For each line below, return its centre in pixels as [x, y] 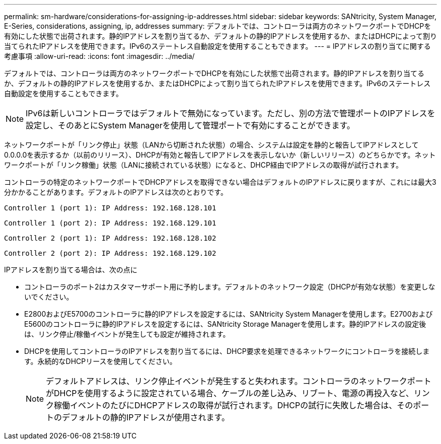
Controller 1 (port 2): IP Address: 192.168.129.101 [110, 223]
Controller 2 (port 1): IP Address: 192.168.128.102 [110, 238]
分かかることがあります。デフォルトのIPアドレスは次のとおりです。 [116, 192]
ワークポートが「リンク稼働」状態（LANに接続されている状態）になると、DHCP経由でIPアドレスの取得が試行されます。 [204, 165]
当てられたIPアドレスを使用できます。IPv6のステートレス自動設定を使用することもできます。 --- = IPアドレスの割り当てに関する [217, 46]
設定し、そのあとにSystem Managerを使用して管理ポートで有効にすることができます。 [190, 125]
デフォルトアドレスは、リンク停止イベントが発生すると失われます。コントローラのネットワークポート [239, 381]
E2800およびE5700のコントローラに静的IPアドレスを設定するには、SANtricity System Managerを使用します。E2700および [229, 314]
